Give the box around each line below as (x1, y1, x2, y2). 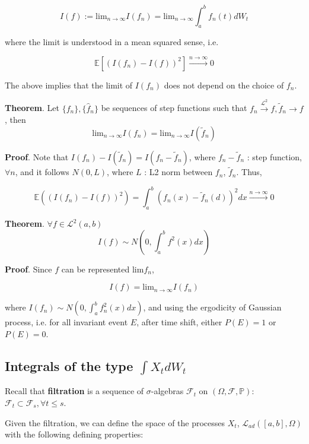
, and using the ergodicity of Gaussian (143, 301, 282, 313)
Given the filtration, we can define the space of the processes (5, 416, 225, 429)
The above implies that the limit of (5, 78, 133, 91)
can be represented (61, 262, 130, 275)
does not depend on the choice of (164, 78, 284, 91)
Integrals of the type (5, 356, 133, 375)
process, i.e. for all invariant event (5, 316, 128, 328)
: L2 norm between (144, 166, 213, 178)
